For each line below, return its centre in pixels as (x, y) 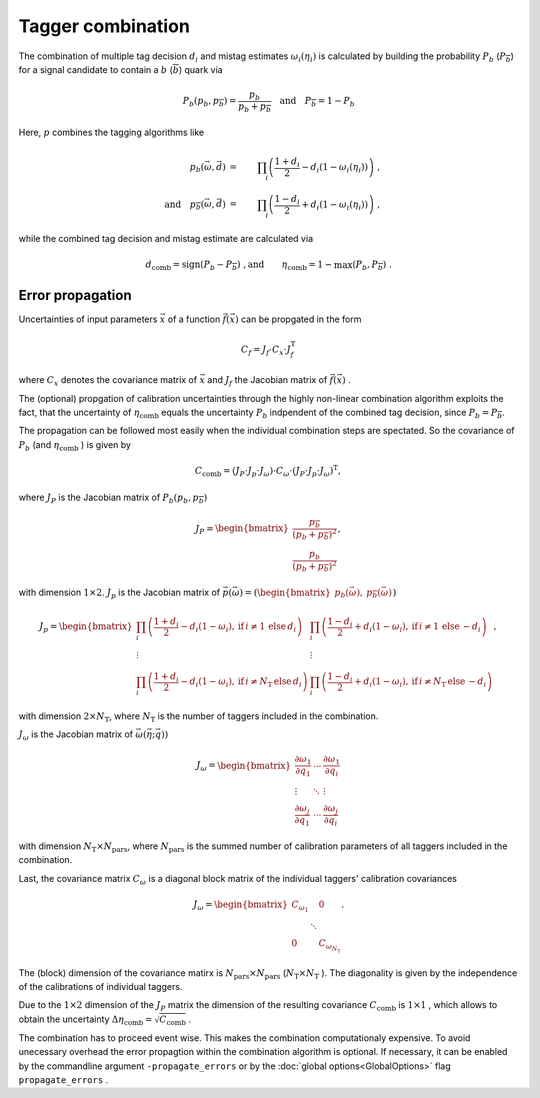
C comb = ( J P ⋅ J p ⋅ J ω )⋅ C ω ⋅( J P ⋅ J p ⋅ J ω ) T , (268, 471)
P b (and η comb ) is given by (75, 445)
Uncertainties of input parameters (88, 319)
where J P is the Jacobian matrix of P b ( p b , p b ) (113, 498)
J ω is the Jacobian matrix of (76, 735)
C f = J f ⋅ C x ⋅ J (266, 350)
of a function (194, 319)
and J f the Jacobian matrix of (267, 381)
